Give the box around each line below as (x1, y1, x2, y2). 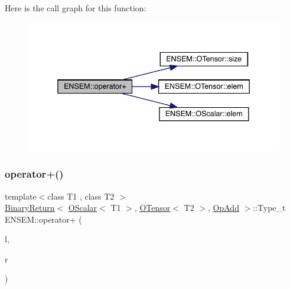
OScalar (68, 201, 97, 214)
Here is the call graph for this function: (5, 2, 146, 14)
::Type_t (253, 201, 286, 214)
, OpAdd (208, 201, 239, 214)
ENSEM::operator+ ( (5, 213, 82, 225)
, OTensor (134, 201, 171, 214)
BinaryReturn (5, 201, 55, 214)
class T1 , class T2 (47, 190, 115, 202)
